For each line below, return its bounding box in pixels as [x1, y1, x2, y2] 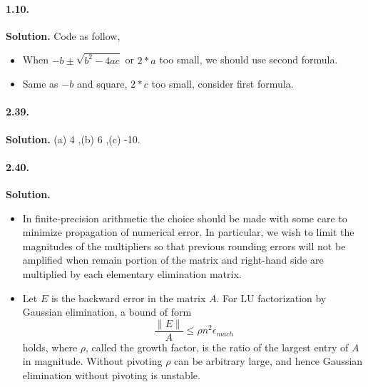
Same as [22, 76, 58, 91]
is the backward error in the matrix [51, 290, 206, 305]
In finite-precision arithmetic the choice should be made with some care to [22, 210, 347, 225]
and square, [76, 76, 128, 91]
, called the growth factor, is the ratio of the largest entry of [86, 339, 349, 354]
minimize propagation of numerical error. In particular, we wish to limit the [22, 225, 354, 239]
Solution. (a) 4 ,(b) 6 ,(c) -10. [6, 131, 140, 146]
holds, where [22, 339, 78, 354]
